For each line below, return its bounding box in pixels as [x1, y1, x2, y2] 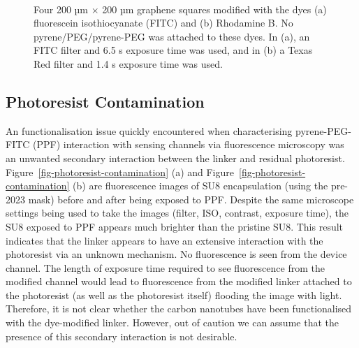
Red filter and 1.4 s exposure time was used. [34, 56, 223, 71]
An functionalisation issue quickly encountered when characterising [6, 123, 293, 138]
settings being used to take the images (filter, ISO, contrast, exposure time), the [6, 205, 349, 220]
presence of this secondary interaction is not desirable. [6, 328, 237, 343]
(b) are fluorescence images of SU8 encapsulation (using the [73, 178, 328, 193]
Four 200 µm [34, 1, 89, 16]
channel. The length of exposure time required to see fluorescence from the [6, 260, 325, 275]
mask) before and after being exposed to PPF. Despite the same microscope [28, 191, 354, 206]
